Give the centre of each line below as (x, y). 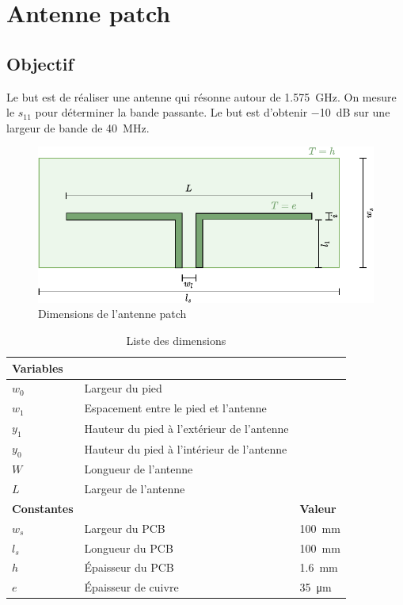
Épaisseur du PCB (129, 567)
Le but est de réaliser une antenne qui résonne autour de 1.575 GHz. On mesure (201, 96)
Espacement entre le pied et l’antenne (175, 408)
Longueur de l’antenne (139, 469)
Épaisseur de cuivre (131, 587)
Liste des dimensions (176, 341)
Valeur (318, 508)
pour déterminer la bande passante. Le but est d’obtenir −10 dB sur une (213, 112)
